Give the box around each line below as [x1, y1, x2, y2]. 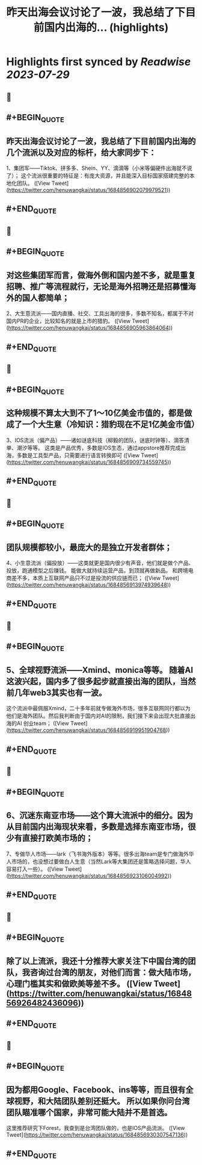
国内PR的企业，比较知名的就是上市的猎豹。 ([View [6, 318, 131, 325]
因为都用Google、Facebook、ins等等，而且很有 [6, 1085, 186, 1095]
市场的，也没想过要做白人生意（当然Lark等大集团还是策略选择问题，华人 [11, 858, 191, 865]
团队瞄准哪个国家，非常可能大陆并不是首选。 [6, 1107, 173, 1117]
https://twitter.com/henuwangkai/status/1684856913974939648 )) [8, 581, 171, 589]
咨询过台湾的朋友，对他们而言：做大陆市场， [29, 967, 196, 977]
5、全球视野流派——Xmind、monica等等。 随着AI [6, 665, 194, 675]
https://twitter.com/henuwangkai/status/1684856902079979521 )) [8, 186, 171, 193]
